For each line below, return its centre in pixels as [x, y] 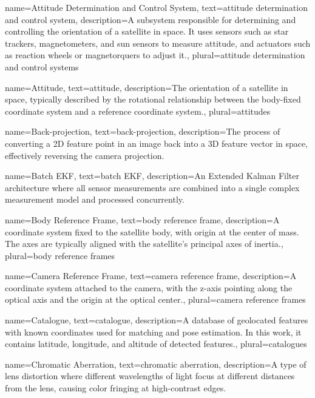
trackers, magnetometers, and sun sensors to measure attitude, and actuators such [158, 43]
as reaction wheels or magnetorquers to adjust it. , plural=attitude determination [155, 55]
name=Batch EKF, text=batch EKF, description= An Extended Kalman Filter [152, 176]
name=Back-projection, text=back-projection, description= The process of [143, 131]
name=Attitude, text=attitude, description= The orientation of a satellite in [147, 87]
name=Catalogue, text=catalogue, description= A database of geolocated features [157, 320]
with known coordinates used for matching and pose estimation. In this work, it [153, 332]
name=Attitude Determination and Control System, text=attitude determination [156, 7]
